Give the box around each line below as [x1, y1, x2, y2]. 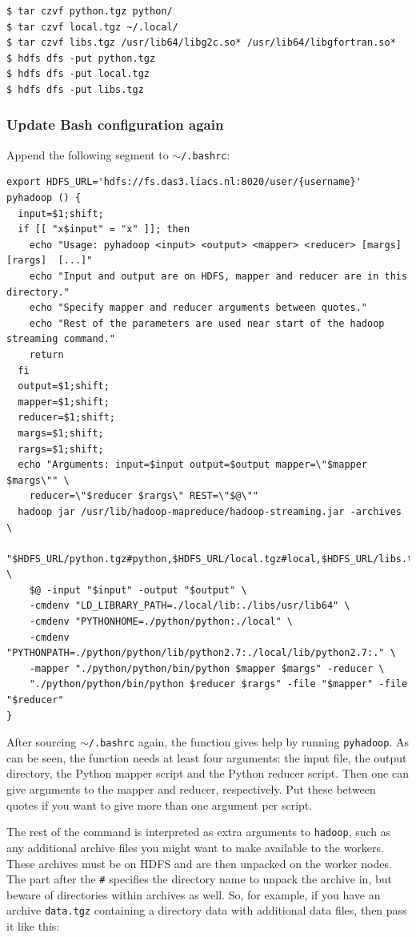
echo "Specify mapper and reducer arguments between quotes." [29, 302, 368, 314]
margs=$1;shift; [18, 427, 104, 439]
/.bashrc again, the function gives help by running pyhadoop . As [88, 734, 410, 750]
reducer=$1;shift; [18, 412, 116, 424]
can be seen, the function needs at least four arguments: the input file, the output [6, 749, 407, 766]
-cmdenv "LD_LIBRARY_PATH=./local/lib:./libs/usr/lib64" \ [29, 600, 350, 612]
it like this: [6, 918, 60, 934]
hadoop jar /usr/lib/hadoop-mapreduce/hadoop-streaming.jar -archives [18, 505, 402, 517]
